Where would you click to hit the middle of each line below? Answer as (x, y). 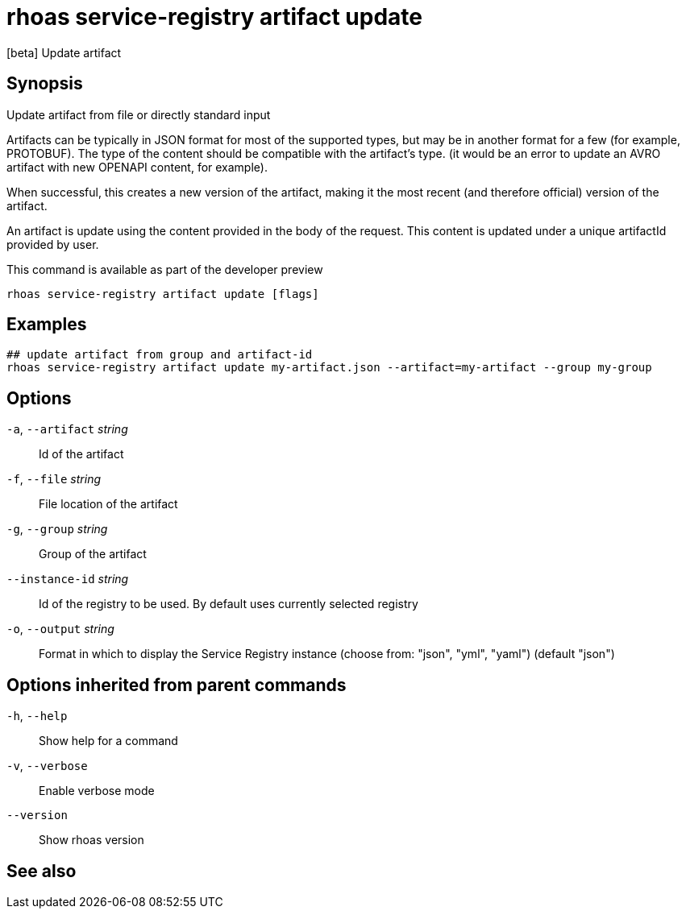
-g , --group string (57, 529)
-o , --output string (60, 629)
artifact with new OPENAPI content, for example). (137, 167)
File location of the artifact (108, 504)
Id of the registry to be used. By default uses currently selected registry (229, 604)
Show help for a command (108, 741)
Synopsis (45, 84)
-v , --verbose (47, 766)
